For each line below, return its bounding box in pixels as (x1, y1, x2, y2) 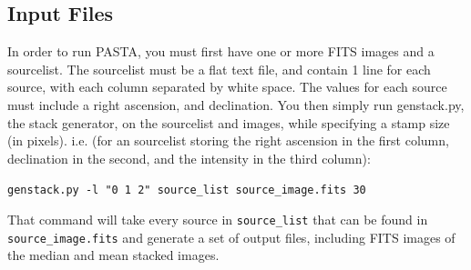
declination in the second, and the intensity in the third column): (7, 148, 371, 167)
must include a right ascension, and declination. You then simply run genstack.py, (7, 95, 465, 114)
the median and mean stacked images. (7, 245, 220, 265)
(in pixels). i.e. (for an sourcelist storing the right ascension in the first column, (7, 131, 449, 150)
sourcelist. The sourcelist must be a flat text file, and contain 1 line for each (7, 59, 431, 78)
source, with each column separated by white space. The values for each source (7, 77, 447, 96)
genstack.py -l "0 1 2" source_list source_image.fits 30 (7, 184, 366, 197)
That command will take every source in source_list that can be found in (7, 210, 428, 229)
